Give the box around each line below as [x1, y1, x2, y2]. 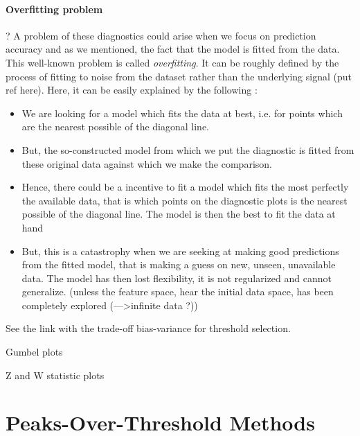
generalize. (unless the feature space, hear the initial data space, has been [21, 284, 334, 299]
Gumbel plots [6, 345, 63, 359]
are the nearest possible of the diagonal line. [21, 119, 209, 134]
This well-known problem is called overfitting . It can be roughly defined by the [6, 55, 339, 69]
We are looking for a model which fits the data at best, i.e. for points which [21, 105, 343, 120]
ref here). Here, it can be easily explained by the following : [6, 82, 258, 97]
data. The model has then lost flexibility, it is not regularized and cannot [21, 270, 332, 285]
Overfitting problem [6, 1, 103, 16]
